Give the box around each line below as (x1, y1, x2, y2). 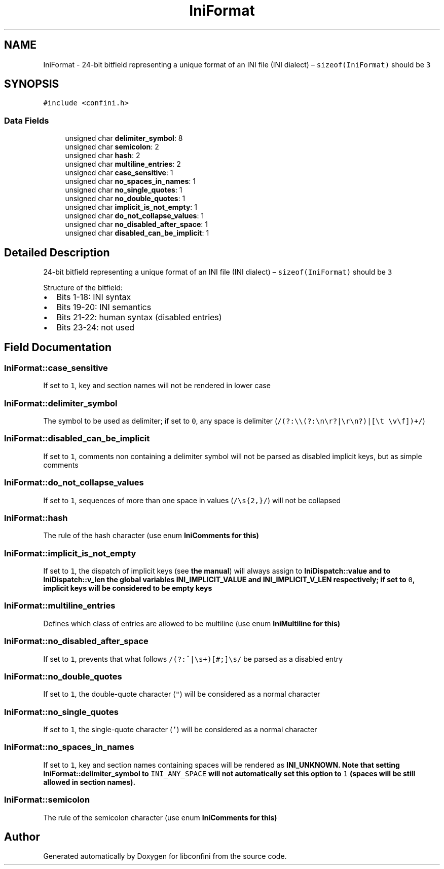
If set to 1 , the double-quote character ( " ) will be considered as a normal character (43, 690, 320, 699)
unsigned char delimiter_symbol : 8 (65, 134, 183, 143)
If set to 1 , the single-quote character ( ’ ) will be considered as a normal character (43, 725, 317, 734)
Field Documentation (4, 341, 112, 354)
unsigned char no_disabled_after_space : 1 (65, 220, 208, 229)
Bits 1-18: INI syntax (56, 292, 131, 303)
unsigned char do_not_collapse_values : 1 (65, 211, 204, 220)
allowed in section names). (43, 777, 136, 786)
